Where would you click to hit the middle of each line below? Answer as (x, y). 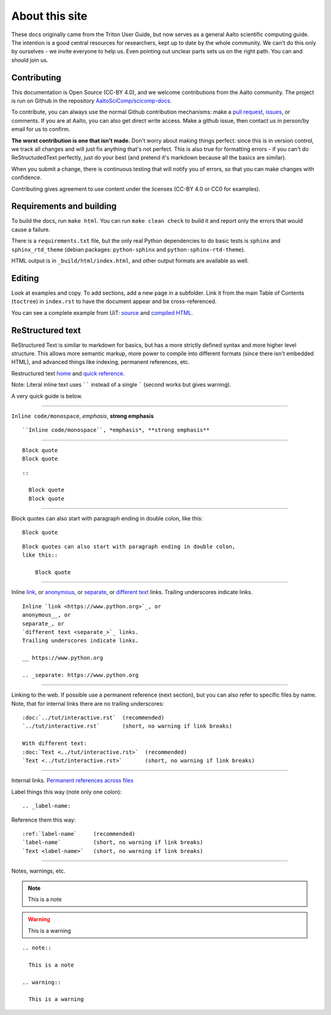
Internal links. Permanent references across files (73, 781)
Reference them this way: (44, 820)
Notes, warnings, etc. (38, 871)
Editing (25, 278)
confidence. (27, 177)
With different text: (55, 743)
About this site (49, 16)
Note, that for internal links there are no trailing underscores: (88, 703)
